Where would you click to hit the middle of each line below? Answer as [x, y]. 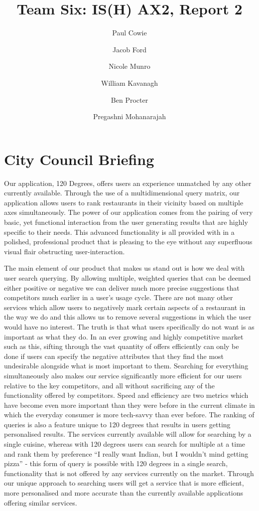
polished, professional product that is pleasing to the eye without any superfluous [128, 242]
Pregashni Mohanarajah [129, 116]
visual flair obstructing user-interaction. [65, 251]
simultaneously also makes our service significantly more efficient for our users [123, 375]
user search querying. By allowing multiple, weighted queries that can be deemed [128, 277]
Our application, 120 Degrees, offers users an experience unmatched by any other [128, 183]
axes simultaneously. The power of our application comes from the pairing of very [129, 212]
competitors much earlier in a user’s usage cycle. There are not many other [119, 297]
